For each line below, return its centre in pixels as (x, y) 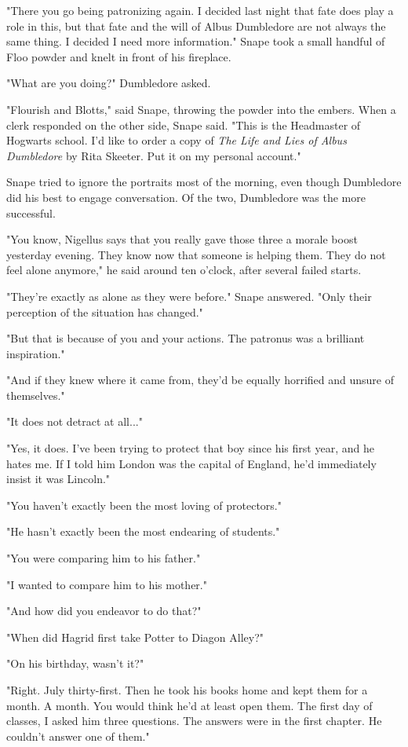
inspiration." (36, 353)
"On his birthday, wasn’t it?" (75, 663)
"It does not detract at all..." (75, 421)
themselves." (36, 395)
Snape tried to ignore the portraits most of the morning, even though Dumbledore (204, 182)
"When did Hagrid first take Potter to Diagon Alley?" (135, 637)
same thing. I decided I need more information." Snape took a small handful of (196, 41)
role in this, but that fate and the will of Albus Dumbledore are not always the (196, 26)
